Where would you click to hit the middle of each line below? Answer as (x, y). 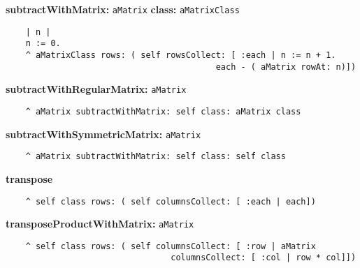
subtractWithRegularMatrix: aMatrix (96, 89)
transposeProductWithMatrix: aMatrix (100, 224)
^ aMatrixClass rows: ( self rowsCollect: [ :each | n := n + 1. (181, 55)
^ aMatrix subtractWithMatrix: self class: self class (156, 157)
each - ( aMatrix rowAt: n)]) (286, 67)
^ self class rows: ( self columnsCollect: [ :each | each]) (171, 201)
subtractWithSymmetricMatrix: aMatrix (103, 134)
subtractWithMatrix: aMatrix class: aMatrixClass (123, 9)
